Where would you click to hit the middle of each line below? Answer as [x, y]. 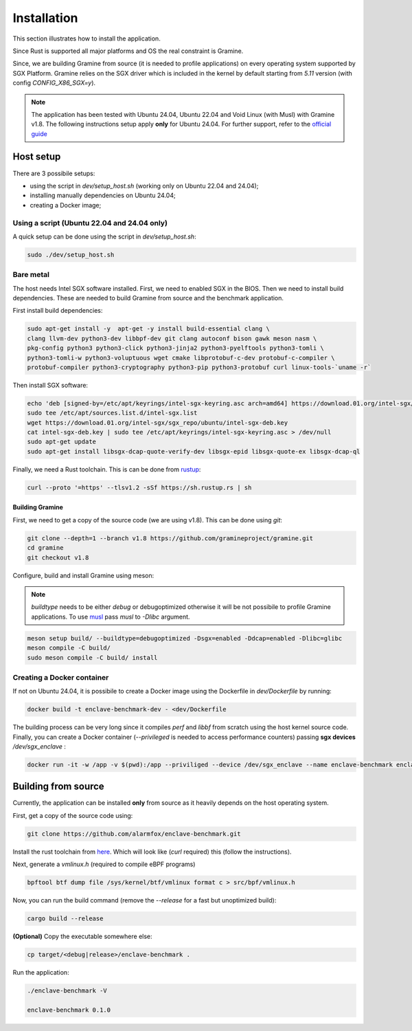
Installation [45, 18]
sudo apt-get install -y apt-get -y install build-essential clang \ [149, 329]
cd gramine [45, 548]
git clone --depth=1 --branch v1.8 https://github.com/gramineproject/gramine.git [170, 538]
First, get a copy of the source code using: [73, 815]
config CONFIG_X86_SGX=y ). [54, 83]
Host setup [37, 157]
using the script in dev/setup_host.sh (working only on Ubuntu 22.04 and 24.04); [144, 186]
